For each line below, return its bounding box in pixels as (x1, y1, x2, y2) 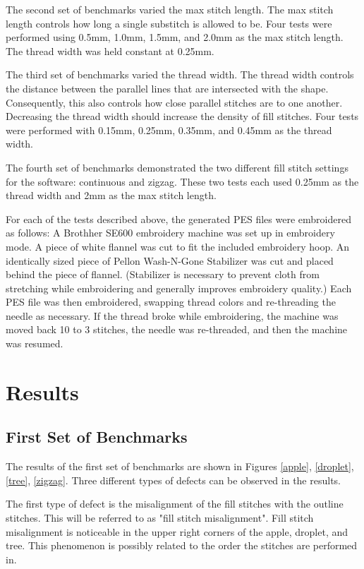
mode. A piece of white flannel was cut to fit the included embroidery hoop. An (6, 239, 350, 253)
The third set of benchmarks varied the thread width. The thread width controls (6, 67, 354, 82)
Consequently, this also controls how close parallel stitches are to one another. (6, 95, 343, 109)
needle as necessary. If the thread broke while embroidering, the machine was (6, 308, 339, 323)
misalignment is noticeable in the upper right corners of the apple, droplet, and (6, 524, 348, 539)
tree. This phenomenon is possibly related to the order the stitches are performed (6, 538, 358, 553)
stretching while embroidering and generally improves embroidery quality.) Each (6, 280, 352, 295)
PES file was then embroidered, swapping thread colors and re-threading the (6, 294, 336, 309)
